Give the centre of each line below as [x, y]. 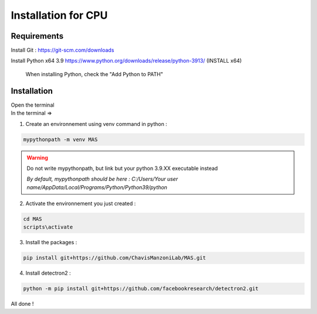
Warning [37, 158]
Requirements [37, 36]
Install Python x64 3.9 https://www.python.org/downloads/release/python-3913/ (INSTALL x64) [126, 61]
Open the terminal [33, 105]
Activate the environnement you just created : [81, 204]
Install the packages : [51, 243]
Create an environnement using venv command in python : [96, 124]
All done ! [22, 304]
